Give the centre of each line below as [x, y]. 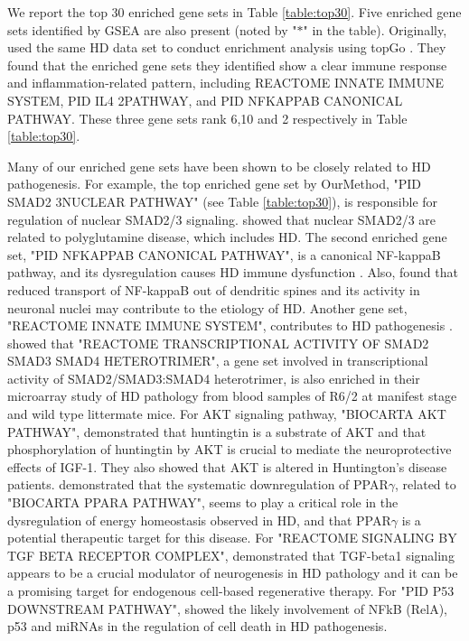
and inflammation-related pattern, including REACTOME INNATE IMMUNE [225, 83]
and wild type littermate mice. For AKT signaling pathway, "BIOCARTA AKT [227, 414]
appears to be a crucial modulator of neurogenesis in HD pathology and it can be [233, 573]
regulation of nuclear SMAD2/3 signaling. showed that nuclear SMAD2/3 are [222, 219]
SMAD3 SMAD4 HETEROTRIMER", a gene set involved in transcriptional [218, 361]
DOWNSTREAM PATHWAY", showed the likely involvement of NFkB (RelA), [227, 608]
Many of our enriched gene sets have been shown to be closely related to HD [219, 166]
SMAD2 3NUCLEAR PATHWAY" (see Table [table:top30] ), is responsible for [223, 201]
